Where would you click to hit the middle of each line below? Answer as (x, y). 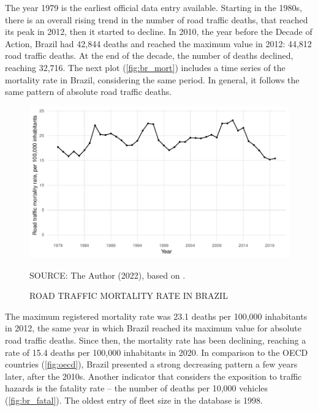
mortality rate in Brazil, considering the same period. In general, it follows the (152, 79)
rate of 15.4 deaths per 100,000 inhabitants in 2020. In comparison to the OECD (157, 352)
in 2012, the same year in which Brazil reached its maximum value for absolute (153, 328)
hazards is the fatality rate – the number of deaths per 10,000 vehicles (137, 388)
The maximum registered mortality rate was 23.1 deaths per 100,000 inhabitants (156, 316)
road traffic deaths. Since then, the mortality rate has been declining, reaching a (156, 340)
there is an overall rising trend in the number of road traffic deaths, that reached (157, 19)
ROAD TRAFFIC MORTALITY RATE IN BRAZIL (129, 296)
